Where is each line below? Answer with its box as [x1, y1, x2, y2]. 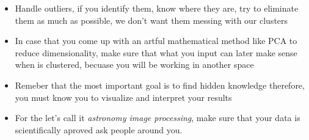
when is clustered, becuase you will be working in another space [15, 58, 254, 71]
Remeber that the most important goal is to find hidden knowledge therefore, [15, 78, 305, 91]
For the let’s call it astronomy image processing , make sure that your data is [15, 111, 300, 124]
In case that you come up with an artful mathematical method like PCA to [15, 34, 297, 47]
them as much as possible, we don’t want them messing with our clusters [15, 13, 288, 26]
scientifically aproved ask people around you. [15, 123, 183, 136]
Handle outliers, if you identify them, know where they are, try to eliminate [15, 2, 299, 14]
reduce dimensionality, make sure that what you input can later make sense [15, 46, 297, 59]
